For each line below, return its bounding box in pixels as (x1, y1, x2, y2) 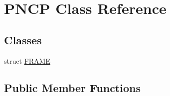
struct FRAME (4, 55, 50, 66)
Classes (4, 32, 42, 47)
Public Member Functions (4, 80, 141, 95)
